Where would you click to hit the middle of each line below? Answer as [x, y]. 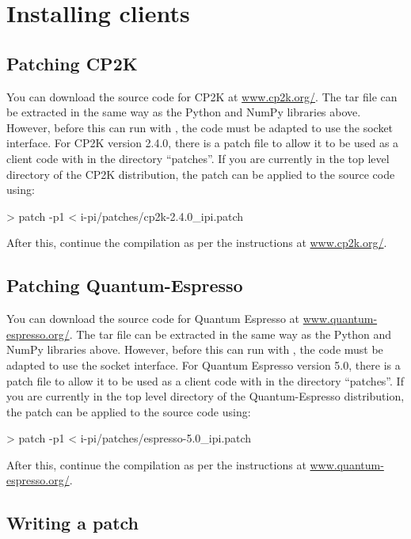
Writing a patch [73, 523]
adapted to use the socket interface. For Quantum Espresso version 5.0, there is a [204, 364]
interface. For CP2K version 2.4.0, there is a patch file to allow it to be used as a [203, 143]
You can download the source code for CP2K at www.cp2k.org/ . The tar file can [202, 96]
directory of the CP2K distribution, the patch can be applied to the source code [201, 174]
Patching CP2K [72, 63]
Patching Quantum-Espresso [125, 285]
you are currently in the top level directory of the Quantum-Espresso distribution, [205, 396]
